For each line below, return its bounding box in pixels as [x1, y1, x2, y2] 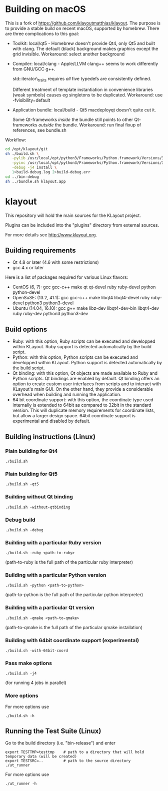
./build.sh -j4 [5, 671, 37, 676]
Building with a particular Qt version [5, 604, 94, 611]
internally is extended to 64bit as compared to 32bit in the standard [12, 402, 151, 408]
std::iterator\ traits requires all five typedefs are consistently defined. [12, 75, 151, 83]
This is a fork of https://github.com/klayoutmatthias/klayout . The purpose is [5, 20, 161, 26]
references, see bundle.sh [12, 127, 66, 133]
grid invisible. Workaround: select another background [12, 51, 125, 57]
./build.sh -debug [5, 527, 43, 533]
